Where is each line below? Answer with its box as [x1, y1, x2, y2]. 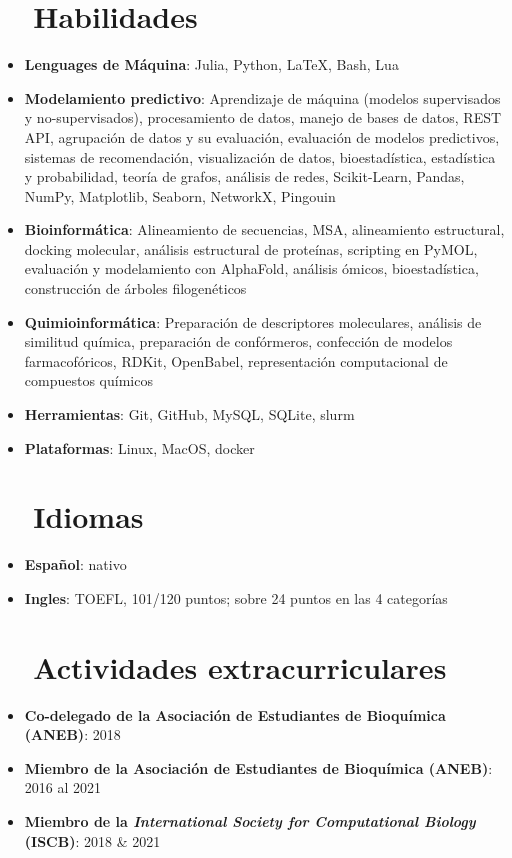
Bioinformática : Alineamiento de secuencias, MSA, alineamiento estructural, [24, 219, 505, 240]
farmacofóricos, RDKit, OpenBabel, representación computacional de [24, 350, 448, 371]
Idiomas [33, 496, 144, 537]
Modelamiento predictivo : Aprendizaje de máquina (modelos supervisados [24, 87, 501, 108]
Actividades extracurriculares [33, 646, 447, 687]
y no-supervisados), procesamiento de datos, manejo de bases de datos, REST [24, 107, 502, 128]
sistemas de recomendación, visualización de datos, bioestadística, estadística [24, 146, 496, 167]
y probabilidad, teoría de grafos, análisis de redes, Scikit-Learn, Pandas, [24, 166, 465, 187]
